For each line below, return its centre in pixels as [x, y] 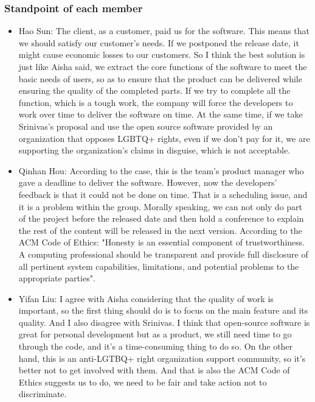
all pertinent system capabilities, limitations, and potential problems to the [159, 266]
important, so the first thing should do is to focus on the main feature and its [163, 310]
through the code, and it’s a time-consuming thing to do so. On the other [156, 346]
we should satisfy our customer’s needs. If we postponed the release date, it [159, 42]
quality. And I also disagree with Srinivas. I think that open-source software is [164, 322]
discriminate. [43, 394]
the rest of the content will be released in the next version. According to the [160, 230]
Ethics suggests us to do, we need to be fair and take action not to [143, 382]
